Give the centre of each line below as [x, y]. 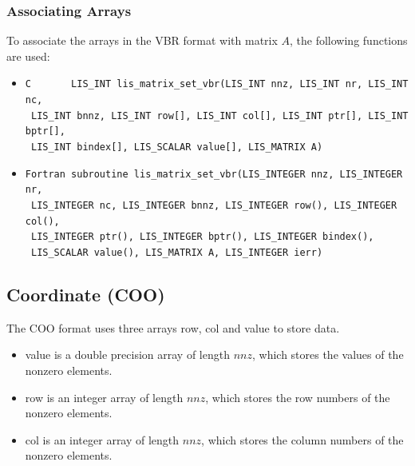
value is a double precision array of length [127, 354]
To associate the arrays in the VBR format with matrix [142, 40]
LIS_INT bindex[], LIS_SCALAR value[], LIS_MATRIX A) [177, 147]
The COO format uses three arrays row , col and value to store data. [173, 327]
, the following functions [349, 40]
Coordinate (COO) [86, 295]
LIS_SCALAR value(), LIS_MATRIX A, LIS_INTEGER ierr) [177, 252]
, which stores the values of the [328, 354]
